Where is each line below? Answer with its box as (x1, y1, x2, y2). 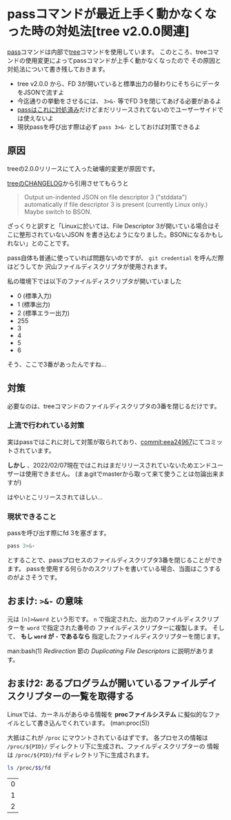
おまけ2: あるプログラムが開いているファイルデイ (7, 677, 217, 690)
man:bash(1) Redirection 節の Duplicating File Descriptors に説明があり (7, 646, 208, 655)
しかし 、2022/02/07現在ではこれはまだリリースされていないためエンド (7, 461, 212, 469)
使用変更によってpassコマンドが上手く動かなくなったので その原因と (25, 56, 222, 64)
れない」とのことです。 (7, 239, 74, 247)
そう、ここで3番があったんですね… (7, 360, 107, 368)
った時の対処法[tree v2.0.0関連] (7, 23, 190, 39)
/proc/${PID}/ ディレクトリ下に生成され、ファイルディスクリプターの (7, 742, 205, 750)
